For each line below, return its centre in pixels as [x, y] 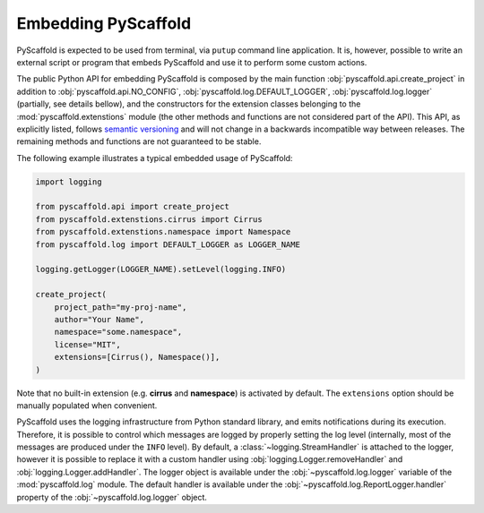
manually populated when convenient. [87, 405]
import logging [69, 182]
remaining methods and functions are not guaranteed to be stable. [139, 141]
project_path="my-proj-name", [121, 307]
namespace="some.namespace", [118, 332]
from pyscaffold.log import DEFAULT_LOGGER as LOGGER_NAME [168, 244]
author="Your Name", [99, 319]
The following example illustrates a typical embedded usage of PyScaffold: [155, 158]
